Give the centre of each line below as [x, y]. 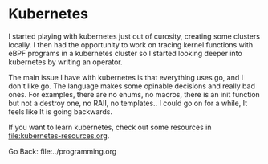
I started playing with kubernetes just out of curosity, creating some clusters [134, 36]
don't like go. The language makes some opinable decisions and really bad [132, 86]
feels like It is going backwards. [61, 111]
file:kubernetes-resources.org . [59, 135]
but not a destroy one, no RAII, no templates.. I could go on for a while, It [128, 103]
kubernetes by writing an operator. [65, 62]
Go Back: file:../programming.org [63, 151]
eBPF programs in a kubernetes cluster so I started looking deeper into [125, 53]
